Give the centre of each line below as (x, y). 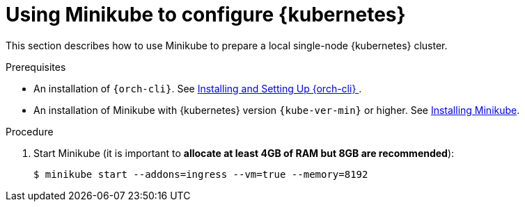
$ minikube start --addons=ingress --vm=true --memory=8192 (201, 174)
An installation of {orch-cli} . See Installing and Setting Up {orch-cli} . (198, 88)
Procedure (30, 131)
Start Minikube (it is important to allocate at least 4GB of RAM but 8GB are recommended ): (244, 153)
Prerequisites (36, 67)
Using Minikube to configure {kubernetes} (206, 15)
